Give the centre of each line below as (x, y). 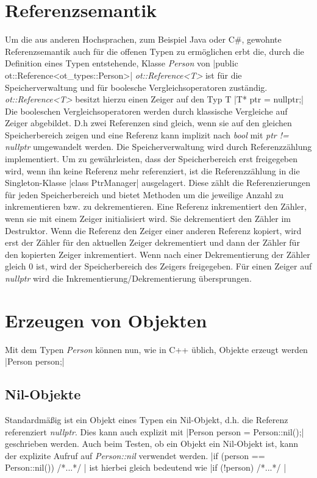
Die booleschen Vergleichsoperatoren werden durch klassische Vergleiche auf (146, 111)
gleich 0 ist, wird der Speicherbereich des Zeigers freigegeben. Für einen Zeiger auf (158, 266)
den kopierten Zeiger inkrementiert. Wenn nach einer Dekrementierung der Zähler (158, 254)
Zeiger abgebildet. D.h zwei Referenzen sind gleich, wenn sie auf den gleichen (148, 123)
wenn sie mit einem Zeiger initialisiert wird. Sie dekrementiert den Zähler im (148, 219)
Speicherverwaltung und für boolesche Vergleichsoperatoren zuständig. (136, 87)
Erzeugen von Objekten (106, 320)
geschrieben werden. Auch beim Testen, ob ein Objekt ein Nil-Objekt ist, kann (151, 444)
